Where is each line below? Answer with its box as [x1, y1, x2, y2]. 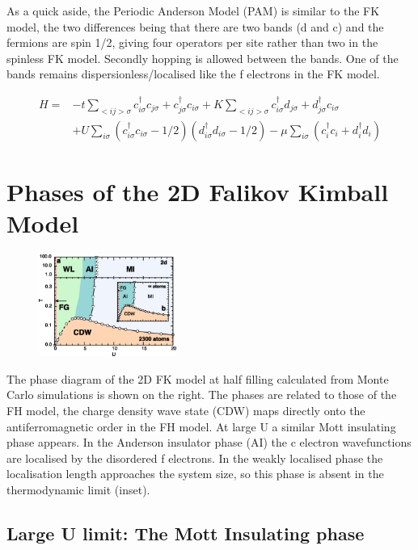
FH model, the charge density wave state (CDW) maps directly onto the [6, 401, 365, 418]
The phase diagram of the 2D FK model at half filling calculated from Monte [6, 370, 389, 387]
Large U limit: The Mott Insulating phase [6, 520, 365, 545]
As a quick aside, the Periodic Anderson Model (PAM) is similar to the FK [6, 2, 380, 19]
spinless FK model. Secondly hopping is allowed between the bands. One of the [6, 49, 399, 66]
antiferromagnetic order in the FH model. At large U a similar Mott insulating [6, 418, 396, 435]
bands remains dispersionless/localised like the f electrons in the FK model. [6, 65, 380, 82]
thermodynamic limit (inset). [6, 481, 150, 498]
